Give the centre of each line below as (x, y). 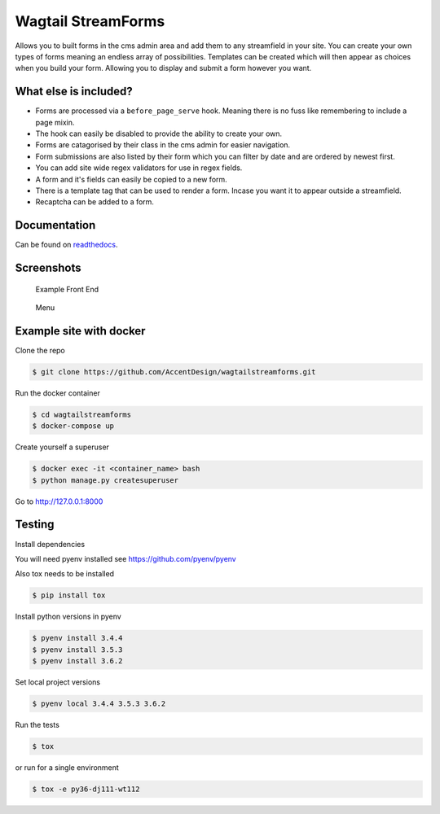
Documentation (55, 225)
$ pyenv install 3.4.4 (77, 638)
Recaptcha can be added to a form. (95, 202)
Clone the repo (40, 350)
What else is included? (74, 92)
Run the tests (37, 725)
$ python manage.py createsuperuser (106, 480)
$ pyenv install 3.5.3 (77, 650)
